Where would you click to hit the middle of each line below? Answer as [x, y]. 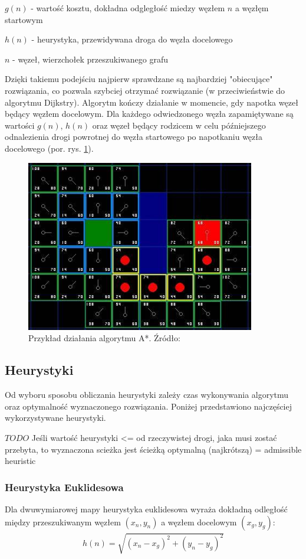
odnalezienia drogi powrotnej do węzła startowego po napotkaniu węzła [134, 137]
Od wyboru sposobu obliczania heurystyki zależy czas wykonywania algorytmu [147, 395]
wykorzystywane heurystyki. [55, 418]
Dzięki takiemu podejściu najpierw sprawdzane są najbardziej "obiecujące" [139, 79]
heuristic [20, 461]
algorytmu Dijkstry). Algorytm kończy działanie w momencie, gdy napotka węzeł [152, 102]
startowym [24, 19]
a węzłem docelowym [199, 522]
